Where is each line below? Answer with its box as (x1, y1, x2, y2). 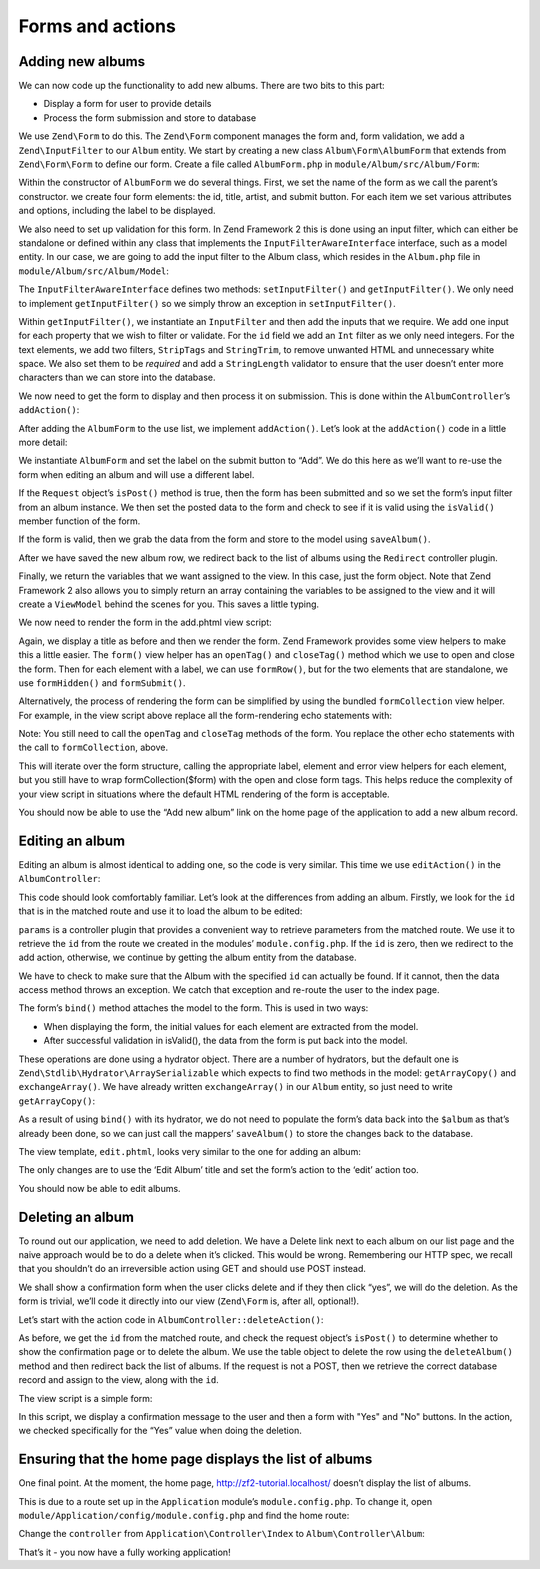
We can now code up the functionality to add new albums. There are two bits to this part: (18, 80, 385, 92)
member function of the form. (18, 515, 141, 527)
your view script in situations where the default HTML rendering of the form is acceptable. (18, 788, 390, 800)
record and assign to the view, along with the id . (18, 1374, 219, 1386)
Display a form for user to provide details (43, 98, 212, 110)
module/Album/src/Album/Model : (18, 265, 170, 277)
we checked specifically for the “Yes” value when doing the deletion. (18, 1425, 302, 1437)
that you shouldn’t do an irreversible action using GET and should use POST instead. (18, 1263, 367, 1275)
